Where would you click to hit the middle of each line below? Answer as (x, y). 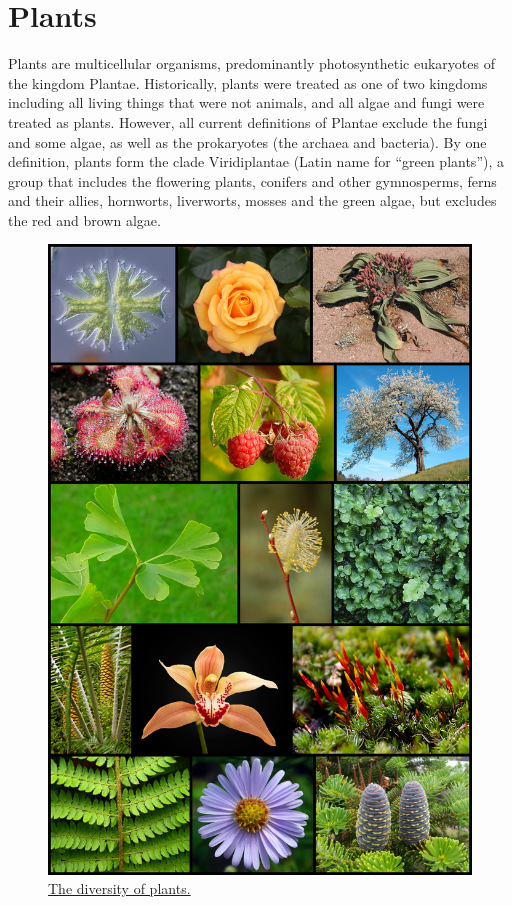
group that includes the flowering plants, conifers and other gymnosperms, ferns (252, 180)
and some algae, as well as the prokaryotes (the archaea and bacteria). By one (247, 141)
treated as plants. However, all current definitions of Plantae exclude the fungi (248, 121)
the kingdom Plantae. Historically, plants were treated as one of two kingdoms (248, 82)
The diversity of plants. (119, 888)
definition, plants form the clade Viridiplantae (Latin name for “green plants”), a (256, 161)
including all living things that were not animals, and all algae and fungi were (246, 102)
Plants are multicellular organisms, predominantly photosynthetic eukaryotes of (251, 63)
